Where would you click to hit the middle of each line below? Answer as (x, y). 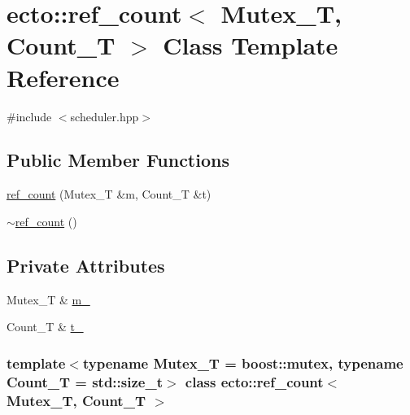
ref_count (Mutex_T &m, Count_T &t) (109, 194)
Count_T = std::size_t (85, 381)
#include (29, 116)
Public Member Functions (118, 160)
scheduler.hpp (105, 116)
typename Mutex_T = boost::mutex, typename (243, 363)
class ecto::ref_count (254, 381)
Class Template (251, 45)
